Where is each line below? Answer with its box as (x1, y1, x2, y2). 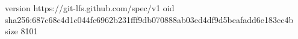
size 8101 (5, 25, 38, 37)
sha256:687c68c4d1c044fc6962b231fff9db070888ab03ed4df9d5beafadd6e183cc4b (5, 13, 294, 25)
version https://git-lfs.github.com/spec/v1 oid (5, 2, 175, 14)
